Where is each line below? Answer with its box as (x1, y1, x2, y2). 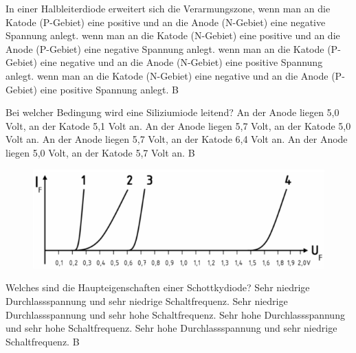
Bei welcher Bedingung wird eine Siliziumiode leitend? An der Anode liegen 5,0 (5, 105, 340, 119)
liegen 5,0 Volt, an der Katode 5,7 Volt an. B (5, 145, 195, 159)
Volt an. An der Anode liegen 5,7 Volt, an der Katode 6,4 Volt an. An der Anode (5, 132, 348, 146)
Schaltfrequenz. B (5, 334, 80, 348)
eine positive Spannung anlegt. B (40, 82, 179, 96)
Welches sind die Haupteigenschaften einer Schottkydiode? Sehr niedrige (5, 280, 310, 295)
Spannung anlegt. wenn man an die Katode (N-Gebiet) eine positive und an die (5, 28, 340, 43)
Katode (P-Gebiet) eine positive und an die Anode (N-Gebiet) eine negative (5, 14, 326, 29)
